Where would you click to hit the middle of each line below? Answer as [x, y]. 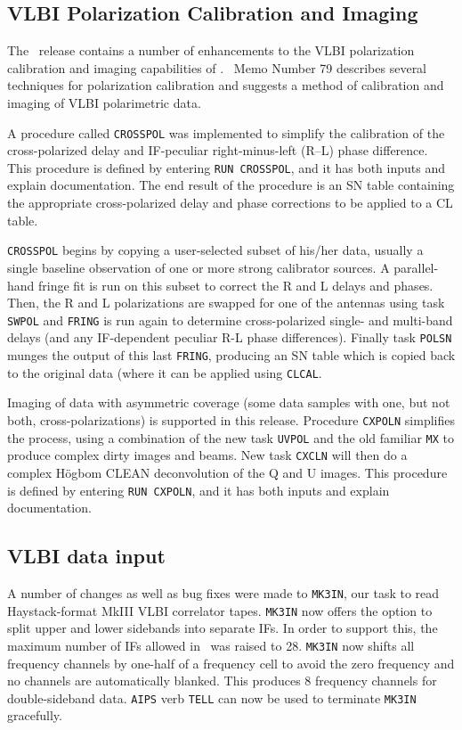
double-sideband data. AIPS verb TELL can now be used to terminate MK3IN [212, 697]
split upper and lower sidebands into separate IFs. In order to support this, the [223, 628]
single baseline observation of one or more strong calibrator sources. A [199, 267]
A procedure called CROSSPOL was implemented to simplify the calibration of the [226, 132]
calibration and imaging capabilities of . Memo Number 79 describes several [217, 67]
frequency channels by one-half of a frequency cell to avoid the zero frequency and [231, 663]
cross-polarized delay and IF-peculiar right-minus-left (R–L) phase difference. [218, 150]
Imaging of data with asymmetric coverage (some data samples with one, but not [229, 402]
